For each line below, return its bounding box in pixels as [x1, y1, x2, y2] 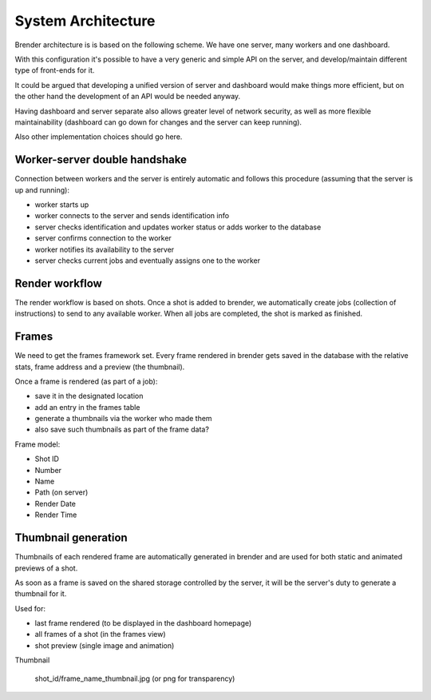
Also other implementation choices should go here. [14, 132, 183, 141]
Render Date [34, 499, 76, 508]
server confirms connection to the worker [34, 233, 172, 243]
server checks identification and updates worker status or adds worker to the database [34, 222, 322, 232]
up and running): [14, 185, 69, 195]
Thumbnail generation [14, 531, 128, 545]
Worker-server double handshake [14, 153, 188, 167]
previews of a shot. [14, 563, 78, 573]
